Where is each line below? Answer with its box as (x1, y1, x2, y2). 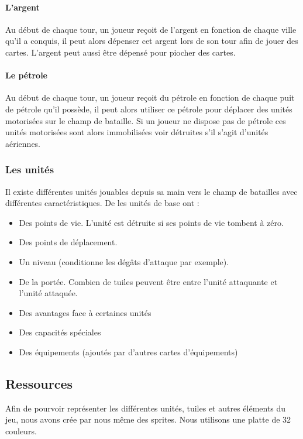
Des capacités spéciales (19, 326, 101, 338)
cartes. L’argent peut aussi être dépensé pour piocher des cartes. (5, 46, 236, 58)
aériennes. (5, 137, 41, 149)
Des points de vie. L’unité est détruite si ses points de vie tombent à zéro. (19, 216, 284, 228)
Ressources (5, 374, 73, 392)
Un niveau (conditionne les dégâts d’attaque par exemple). (19, 255, 229, 267)
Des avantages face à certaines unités (19, 306, 151, 318)
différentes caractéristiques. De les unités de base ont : (5, 197, 199, 209)
